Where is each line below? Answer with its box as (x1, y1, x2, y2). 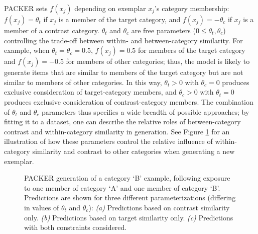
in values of (24, 202, 59, 212)
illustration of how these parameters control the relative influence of (4, 136, 213, 146)
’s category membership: (155, 3, 229, 13)
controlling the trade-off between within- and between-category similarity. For (4, 35, 243, 45)
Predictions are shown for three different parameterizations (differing (24, 192, 236, 203)
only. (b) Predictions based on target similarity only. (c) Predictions (24, 212, 233, 222)
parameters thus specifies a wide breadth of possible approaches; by (42, 106, 249, 117)
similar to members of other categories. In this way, (4, 76, 162, 87)
